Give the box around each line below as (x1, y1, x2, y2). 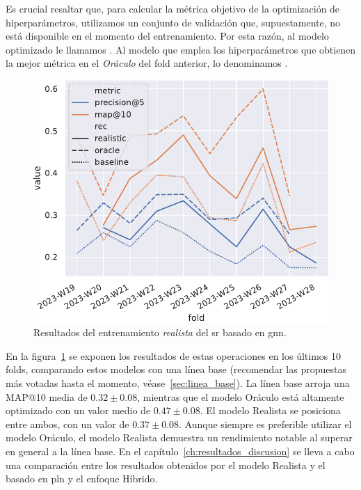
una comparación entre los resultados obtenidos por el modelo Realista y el (6, 457, 326, 472)
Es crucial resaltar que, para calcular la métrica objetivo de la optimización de (6, 1, 340, 15)
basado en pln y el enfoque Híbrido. (6, 471, 158, 486)
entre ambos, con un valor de (6, 416, 129, 431)
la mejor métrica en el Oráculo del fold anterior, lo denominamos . (6, 56, 288, 70)
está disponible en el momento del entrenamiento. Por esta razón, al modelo (6, 29, 329, 43)
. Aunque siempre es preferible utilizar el (179, 416, 352, 431)
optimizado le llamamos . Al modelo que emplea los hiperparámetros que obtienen (6, 42, 356, 56)
